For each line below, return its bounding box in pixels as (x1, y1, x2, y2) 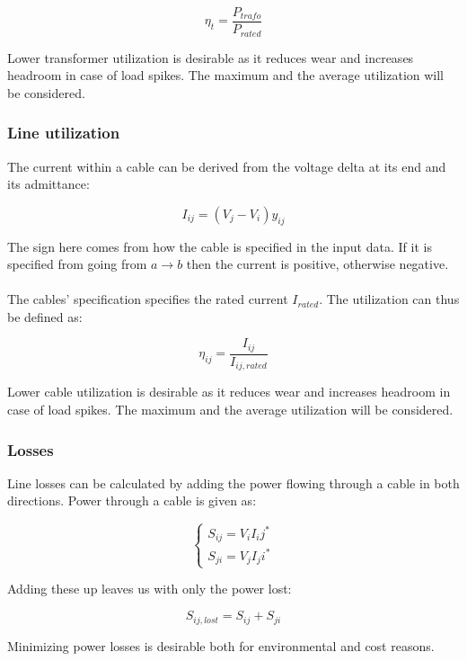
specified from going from (7, 255, 147, 273)
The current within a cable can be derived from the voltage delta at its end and (7, 156, 446, 175)
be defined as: (7, 307, 83, 326)
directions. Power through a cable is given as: (7, 491, 257, 510)
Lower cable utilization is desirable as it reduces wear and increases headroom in (7, 382, 451, 401)
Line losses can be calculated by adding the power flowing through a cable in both (7, 473, 460, 492)
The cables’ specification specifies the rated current (7, 290, 288, 308)
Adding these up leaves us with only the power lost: (7, 579, 292, 598)
